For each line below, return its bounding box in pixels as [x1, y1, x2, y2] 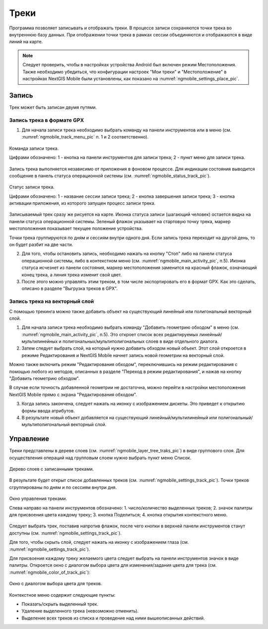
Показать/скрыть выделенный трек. [21, 601, 99, 607]
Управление [9, 435, 50, 443]
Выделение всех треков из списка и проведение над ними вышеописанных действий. [21, 615, 205, 621]
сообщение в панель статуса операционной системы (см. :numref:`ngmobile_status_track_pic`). [9, 172, 211, 179]
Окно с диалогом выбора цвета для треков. [9, 581, 102, 587]
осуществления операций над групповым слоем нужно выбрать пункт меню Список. [9, 455, 192, 461]
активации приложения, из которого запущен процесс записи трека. [9, 200, 156, 206]
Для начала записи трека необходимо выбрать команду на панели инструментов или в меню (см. [21, 127, 232, 133]
